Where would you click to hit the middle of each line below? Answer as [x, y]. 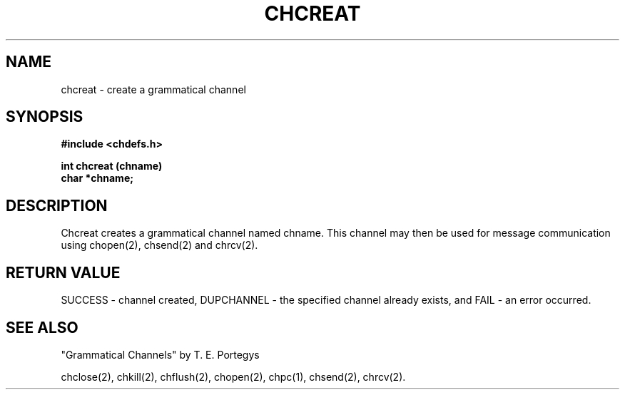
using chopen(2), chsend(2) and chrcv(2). [159, 245]
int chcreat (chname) [112, 166]
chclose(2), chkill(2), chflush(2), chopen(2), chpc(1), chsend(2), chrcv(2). [233, 376]
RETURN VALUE [63, 272]
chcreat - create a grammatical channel [153, 89]
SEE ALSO [42, 327]
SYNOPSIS [45, 117]
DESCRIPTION [57, 205]
